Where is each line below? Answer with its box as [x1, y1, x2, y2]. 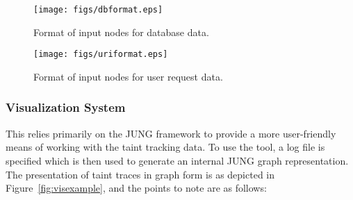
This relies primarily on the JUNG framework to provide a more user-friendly [6, 126, 336, 140]
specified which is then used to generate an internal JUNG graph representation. [6, 153, 349, 167]
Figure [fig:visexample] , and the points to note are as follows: [6, 181, 267, 195]
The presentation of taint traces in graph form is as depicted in [6, 167, 275, 181]
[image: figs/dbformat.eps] [33, 5, 163, 15]
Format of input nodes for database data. [33, 24, 209, 39]
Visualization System [6, 99, 126, 116]
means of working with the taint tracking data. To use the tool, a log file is [6, 140, 325, 154]
